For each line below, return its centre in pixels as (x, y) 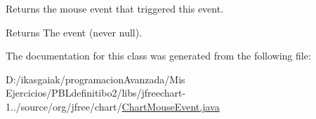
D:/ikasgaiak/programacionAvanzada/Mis (96, 79)
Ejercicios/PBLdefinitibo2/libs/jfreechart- (96, 93)
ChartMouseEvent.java (171, 106)
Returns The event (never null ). (74, 32)
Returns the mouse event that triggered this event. (115, 8)
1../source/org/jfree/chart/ (64, 106)
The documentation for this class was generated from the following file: (158, 56)
